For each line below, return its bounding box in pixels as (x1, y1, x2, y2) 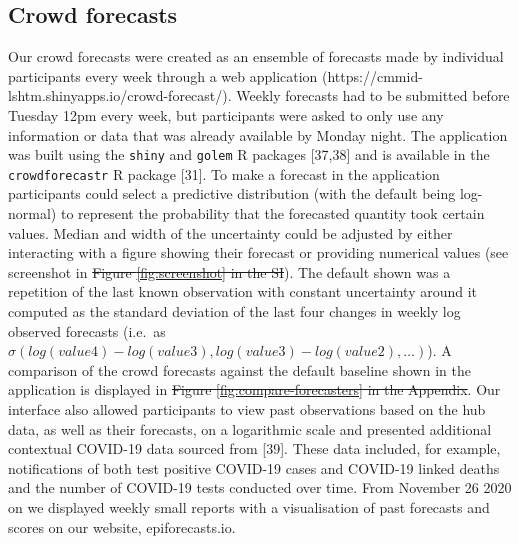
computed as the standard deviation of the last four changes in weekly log (8, 301, 461, 322)
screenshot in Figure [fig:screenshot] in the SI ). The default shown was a (8, 261, 451, 282)
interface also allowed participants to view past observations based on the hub (8, 399, 486, 420)
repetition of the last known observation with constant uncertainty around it (8, 281, 478, 302)
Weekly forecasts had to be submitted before (236, 85, 510, 106)
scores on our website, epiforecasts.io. (8, 516, 236, 537)
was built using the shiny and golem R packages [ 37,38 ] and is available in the (8, 144, 490, 165)
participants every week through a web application (8, 65, 318, 86)
